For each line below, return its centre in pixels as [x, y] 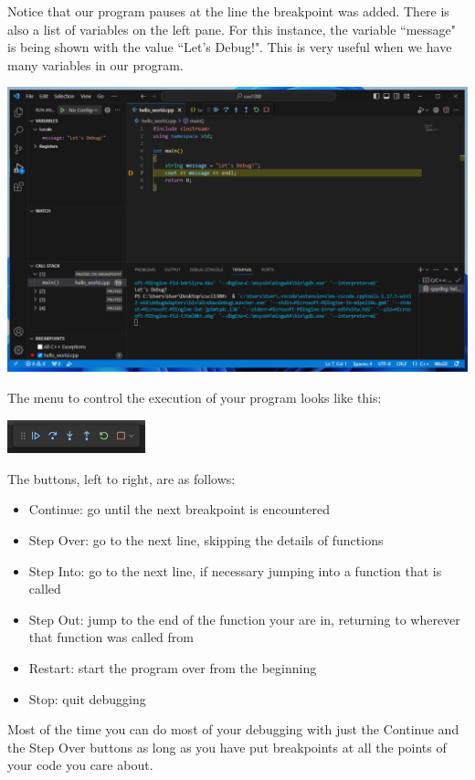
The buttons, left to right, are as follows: [121, 478]
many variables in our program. [95, 64]
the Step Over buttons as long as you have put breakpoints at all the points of [227, 747]
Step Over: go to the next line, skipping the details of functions [206, 539]
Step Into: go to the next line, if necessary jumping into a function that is [235, 570]
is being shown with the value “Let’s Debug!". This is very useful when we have [230, 47]
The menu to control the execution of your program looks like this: [195, 398]
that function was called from [111, 637]
